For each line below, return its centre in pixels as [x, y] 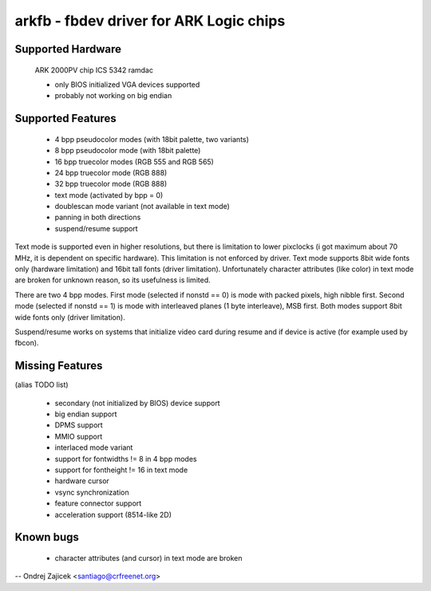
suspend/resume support [97, 228]
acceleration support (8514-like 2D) [113, 514]
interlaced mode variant [94, 447]
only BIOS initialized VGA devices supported [127, 85]
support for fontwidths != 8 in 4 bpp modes [126, 459]
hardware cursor [82, 481]
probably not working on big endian [113, 96]
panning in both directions [98, 217]
